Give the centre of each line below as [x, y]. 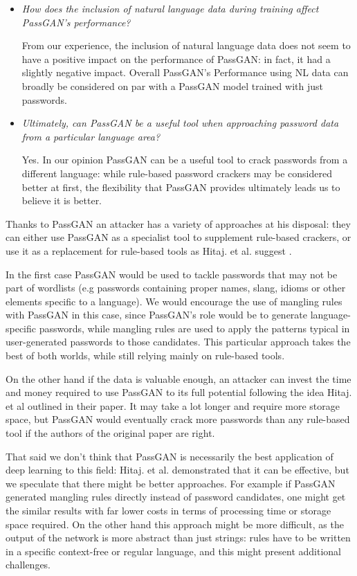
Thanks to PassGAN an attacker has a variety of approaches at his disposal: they [178, 223]
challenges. [28, 565]
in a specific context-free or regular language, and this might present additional [174, 551]
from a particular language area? [91, 136]
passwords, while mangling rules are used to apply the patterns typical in [194, 328]
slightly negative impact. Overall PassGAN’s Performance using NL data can [185, 72]
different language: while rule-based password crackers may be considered [177, 173]
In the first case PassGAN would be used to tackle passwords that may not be [172, 274]
